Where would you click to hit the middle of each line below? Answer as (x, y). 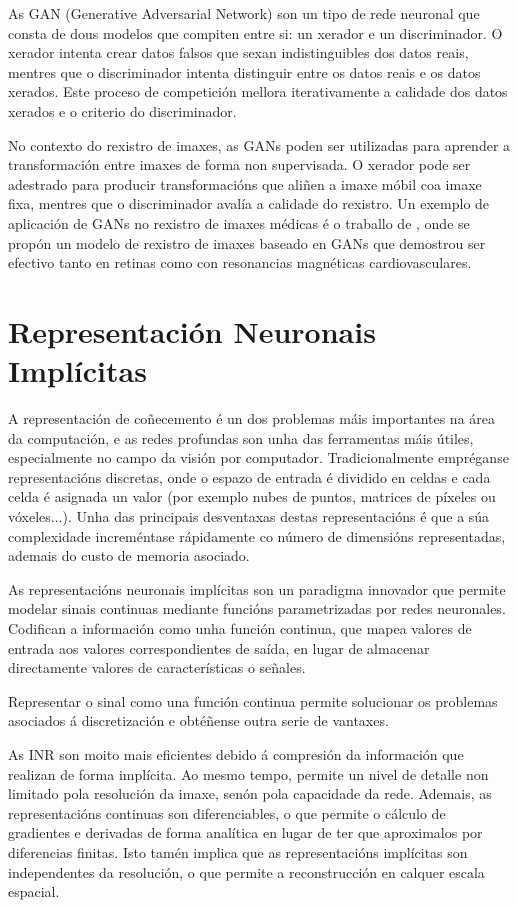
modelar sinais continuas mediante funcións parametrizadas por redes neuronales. (257, 608)
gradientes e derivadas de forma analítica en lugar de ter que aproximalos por (245, 832)
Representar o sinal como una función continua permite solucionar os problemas (253, 700)
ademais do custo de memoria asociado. (129, 555)
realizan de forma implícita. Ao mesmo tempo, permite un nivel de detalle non (248, 773)
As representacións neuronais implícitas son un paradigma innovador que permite (257, 588)
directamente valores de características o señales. (157, 667)
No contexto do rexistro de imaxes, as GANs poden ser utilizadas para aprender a (259, 144)
